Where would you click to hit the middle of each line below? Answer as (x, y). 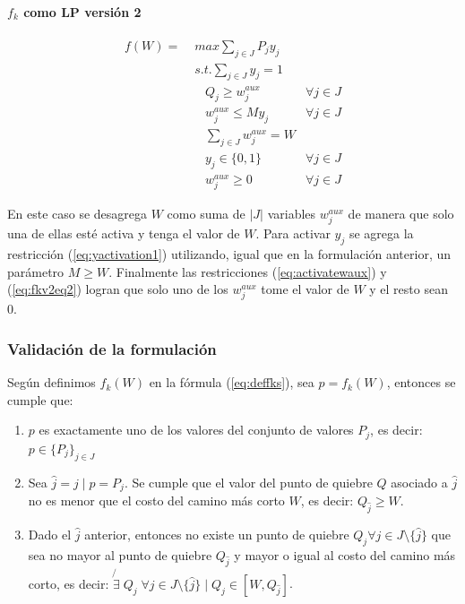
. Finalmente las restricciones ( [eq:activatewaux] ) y (248, 271)
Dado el (50, 534)
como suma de (206, 214)
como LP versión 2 (82, 11)
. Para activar (293, 233)
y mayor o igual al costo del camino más (345, 554)
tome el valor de (305, 289)
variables (292, 214)
